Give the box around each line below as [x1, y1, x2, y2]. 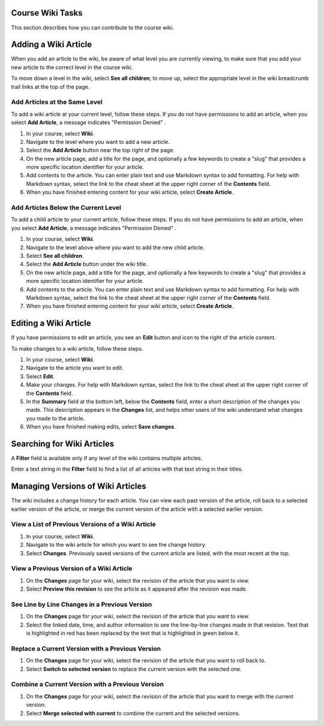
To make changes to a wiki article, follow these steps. [11, 345, 143, 352]
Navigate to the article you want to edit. [26, 364, 124, 372]
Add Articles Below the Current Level [11, 204, 121, 212]
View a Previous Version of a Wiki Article [11, 564, 133, 573]
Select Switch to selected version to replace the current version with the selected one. [26, 665, 242, 673]
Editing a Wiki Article [11, 318, 91, 329]
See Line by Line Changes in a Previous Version [11, 600, 152, 608]
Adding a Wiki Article [11, 40, 92, 50]
